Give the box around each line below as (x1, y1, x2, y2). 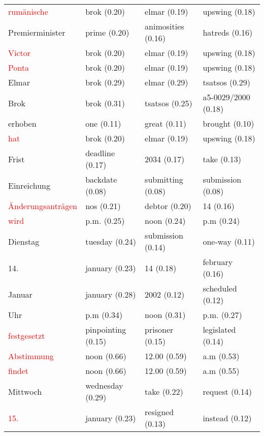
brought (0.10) (203, 118, 254, 129)
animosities (145, 20, 184, 32)
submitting (145, 173, 183, 185)
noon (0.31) (145, 309, 186, 321)
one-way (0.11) (203, 235, 255, 247)
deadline (85, 147, 115, 159)
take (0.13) (203, 153, 241, 165)
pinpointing (85, 324, 126, 335)
